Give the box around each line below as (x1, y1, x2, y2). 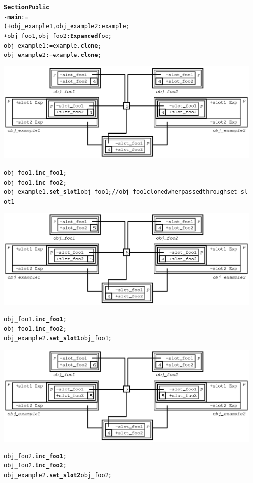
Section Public (4, 4, 50, 11)
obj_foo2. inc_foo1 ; (4, 452, 67, 460)
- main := (4, 13, 29, 20)
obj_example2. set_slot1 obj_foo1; (4, 335, 112, 342)
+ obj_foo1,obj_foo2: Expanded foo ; (4, 32, 112, 39)
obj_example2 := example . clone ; (4, 52, 102, 59)
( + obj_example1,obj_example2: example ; (4, 23, 129, 30)
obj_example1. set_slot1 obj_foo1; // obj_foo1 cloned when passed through (4, 188, 227, 196)
